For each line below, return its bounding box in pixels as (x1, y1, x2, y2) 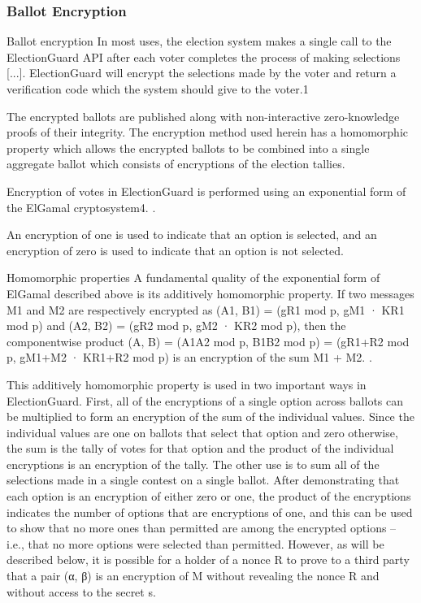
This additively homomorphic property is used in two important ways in (7, 375, 367, 393)
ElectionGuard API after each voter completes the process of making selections (7, 48, 401, 65)
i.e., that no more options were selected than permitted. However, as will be (7, 535, 384, 552)
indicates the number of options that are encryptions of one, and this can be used (7, 503, 413, 520)
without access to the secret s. (7, 583, 156, 600)
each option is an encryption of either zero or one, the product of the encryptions (7, 488, 411, 505)
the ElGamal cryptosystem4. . (7, 198, 156, 215)
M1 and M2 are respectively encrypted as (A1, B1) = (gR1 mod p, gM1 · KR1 (7, 301, 405, 318)
